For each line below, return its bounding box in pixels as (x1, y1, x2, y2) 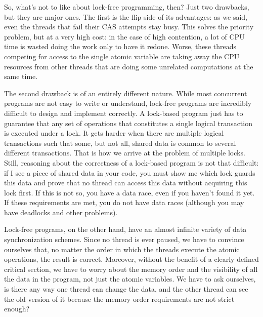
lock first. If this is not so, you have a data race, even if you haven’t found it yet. (4, 187, 255, 197)
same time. (4, 71, 38, 82)
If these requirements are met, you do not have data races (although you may (4, 197, 244, 208)
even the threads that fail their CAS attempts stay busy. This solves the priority (4, 21, 254, 32)
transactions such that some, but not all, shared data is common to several (4, 137, 236, 148)
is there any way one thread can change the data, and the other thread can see (4, 284, 248, 294)
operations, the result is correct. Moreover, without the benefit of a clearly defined (4, 254, 259, 264)
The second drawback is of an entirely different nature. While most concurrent (4, 88, 247, 98)
